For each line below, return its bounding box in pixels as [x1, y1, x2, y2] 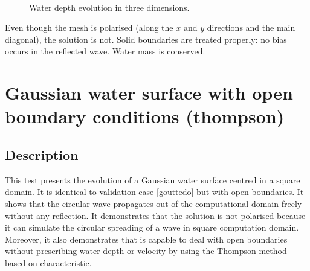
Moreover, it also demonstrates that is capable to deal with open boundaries [5, 232, 288, 245]
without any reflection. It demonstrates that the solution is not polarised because [5, 209, 306, 222]
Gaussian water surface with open [5, 80, 293, 105]
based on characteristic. [5, 256, 92, 269]
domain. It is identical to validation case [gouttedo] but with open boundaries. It [5, 185, 304, 198]
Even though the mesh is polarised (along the [5, 21, 173, 34]
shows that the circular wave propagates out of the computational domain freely [5, 197, 302, 209]
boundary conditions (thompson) [5, 104, 285, 129]
